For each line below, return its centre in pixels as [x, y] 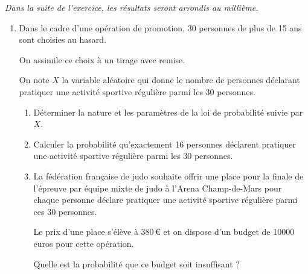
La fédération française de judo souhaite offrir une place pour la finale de [168, 176]
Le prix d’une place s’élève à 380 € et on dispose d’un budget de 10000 [164, 232]
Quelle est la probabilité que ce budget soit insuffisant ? [136, 263]
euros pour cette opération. [84, 243]
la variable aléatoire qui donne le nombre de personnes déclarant [181, 80]
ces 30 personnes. [65, 211]
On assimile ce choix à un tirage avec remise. [102, 59]
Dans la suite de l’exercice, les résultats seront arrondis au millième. [132, 7]
